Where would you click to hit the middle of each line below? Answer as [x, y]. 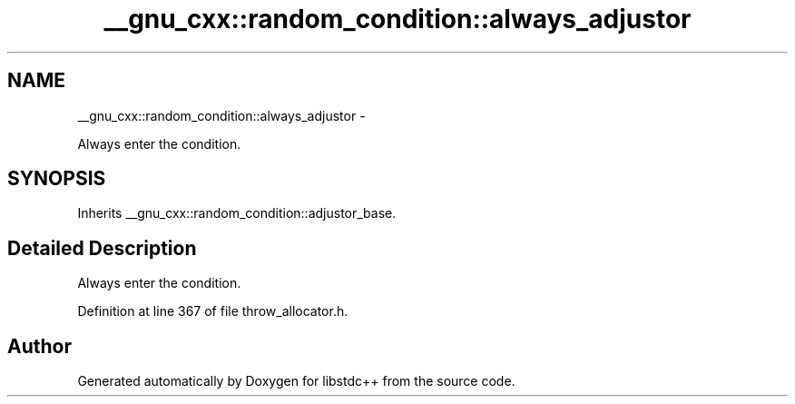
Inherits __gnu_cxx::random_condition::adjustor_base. [237, 213]
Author [39, 346]
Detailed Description [102, 248]
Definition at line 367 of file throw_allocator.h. [213, 311]
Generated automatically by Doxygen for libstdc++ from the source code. [296, 381]
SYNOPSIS [57, 179]
